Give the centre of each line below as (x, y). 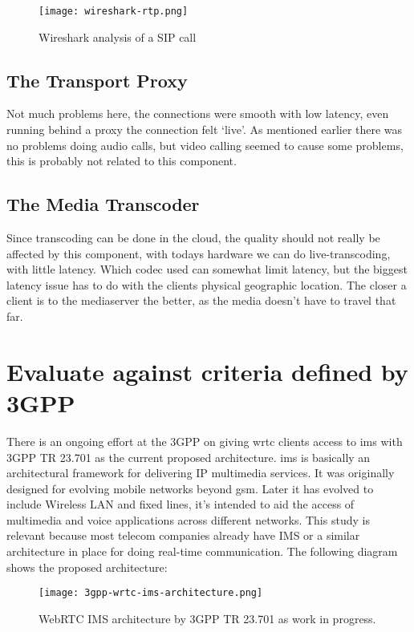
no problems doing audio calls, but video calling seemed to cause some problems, (205, 145)
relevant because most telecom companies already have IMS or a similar (183, 535)
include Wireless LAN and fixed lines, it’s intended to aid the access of (181, 504)
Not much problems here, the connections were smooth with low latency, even (198, 113)
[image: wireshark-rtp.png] (114, 11)
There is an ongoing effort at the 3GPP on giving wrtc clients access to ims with (205, 441)
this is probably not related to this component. (122, 161)
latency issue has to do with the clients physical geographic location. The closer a (207, 284)
